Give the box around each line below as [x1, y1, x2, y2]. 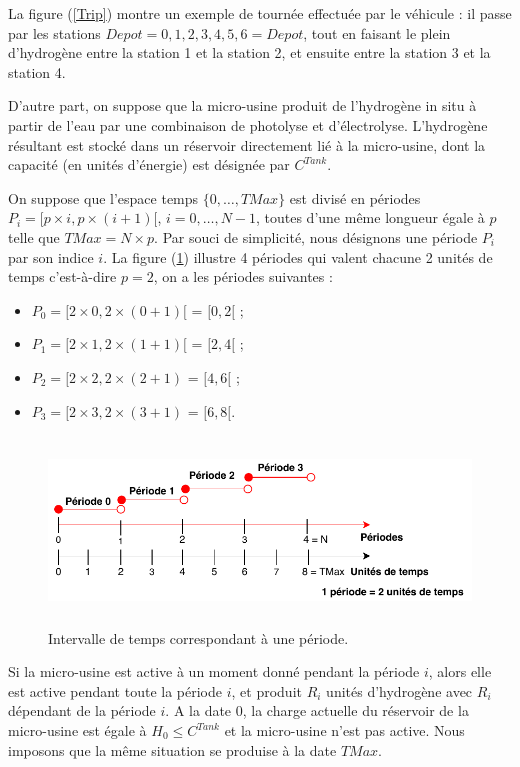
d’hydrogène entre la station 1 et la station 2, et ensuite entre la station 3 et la [8, 42, 491, 63]
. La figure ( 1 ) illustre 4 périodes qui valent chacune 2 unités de [103, 246, 493, 267]
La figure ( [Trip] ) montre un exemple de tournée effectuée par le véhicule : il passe [8, 3, 512, 23]
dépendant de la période [8, 700, 156, 721]
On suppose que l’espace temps [8, 187, 199, 208]
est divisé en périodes [289, 187, 421, 208]
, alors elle [428, 661, 492, 682]
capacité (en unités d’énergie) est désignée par [8, 154, 290, 175]
